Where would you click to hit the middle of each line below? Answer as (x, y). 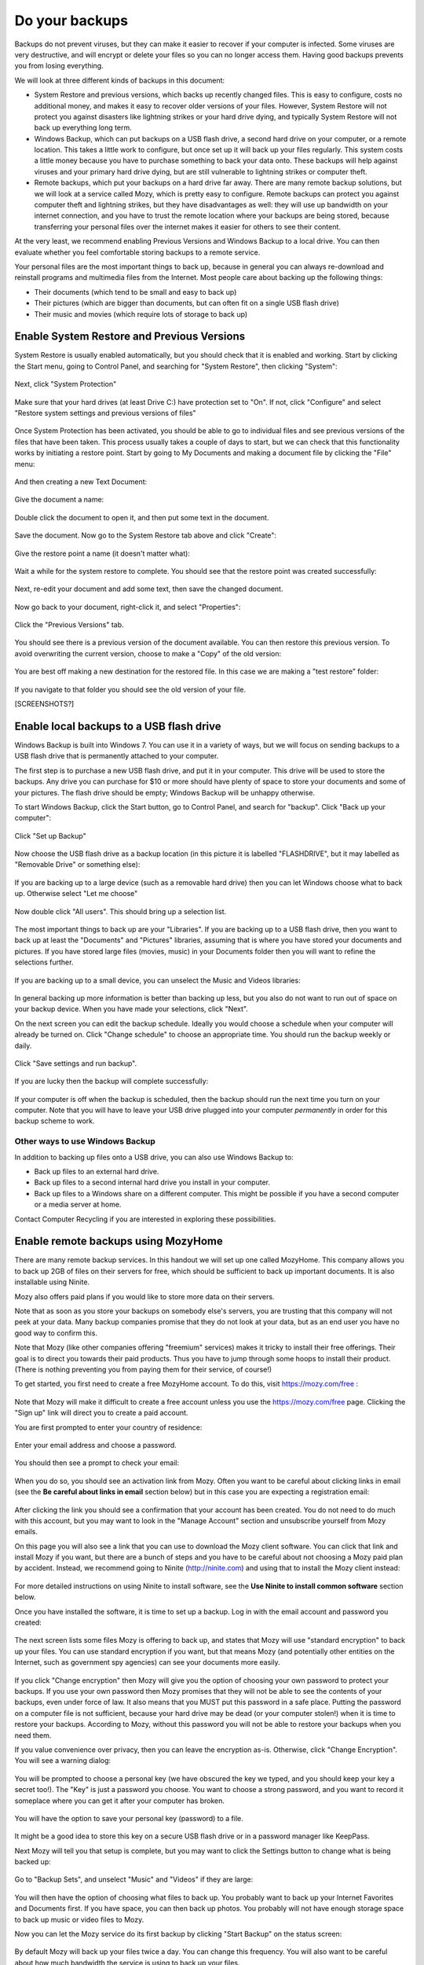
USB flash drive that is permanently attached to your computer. (117, 756)
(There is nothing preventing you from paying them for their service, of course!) (143, 1369)
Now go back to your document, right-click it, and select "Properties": (128, 607)
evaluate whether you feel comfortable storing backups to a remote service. (137, 252)
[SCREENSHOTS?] (44, 704)
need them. (33, 1735)
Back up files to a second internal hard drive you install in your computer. (152, 1182)
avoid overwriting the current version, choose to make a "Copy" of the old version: (148, 653)
